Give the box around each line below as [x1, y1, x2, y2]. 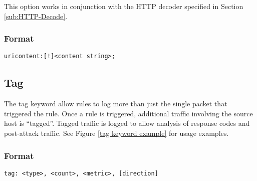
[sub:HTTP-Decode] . [4, 11, 68, 21]
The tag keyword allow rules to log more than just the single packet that [4, 98, 227, 109]
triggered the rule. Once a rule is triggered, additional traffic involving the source [4, 108, 253, 118]
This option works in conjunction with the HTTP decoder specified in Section [4, 1, 243, 11]
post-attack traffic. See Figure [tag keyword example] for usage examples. [4, 128, 229, 138]
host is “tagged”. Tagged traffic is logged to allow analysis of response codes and [4, 118, 250, 128]
